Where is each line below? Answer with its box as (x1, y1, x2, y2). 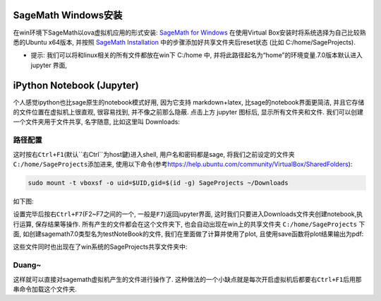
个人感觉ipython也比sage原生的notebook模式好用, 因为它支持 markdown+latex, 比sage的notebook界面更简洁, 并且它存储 (13, 98, 365, 106)
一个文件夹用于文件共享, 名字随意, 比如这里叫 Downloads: (13, 117, 180, 126)
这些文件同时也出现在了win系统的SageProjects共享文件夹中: (13, 242, 188, 251)
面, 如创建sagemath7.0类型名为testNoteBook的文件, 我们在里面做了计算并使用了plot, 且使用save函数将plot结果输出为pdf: (13, 230, 364, 238)
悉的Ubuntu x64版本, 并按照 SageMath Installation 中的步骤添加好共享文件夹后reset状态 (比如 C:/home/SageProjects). (13, 37, 356, 46)
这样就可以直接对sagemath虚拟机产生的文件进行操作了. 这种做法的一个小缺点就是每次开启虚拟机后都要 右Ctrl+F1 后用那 (13, 275, 362, 283)
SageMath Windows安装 (13, 9, 123, 21)
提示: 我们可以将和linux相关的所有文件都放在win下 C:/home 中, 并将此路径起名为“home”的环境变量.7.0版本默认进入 (30, 51, 363, 59)
